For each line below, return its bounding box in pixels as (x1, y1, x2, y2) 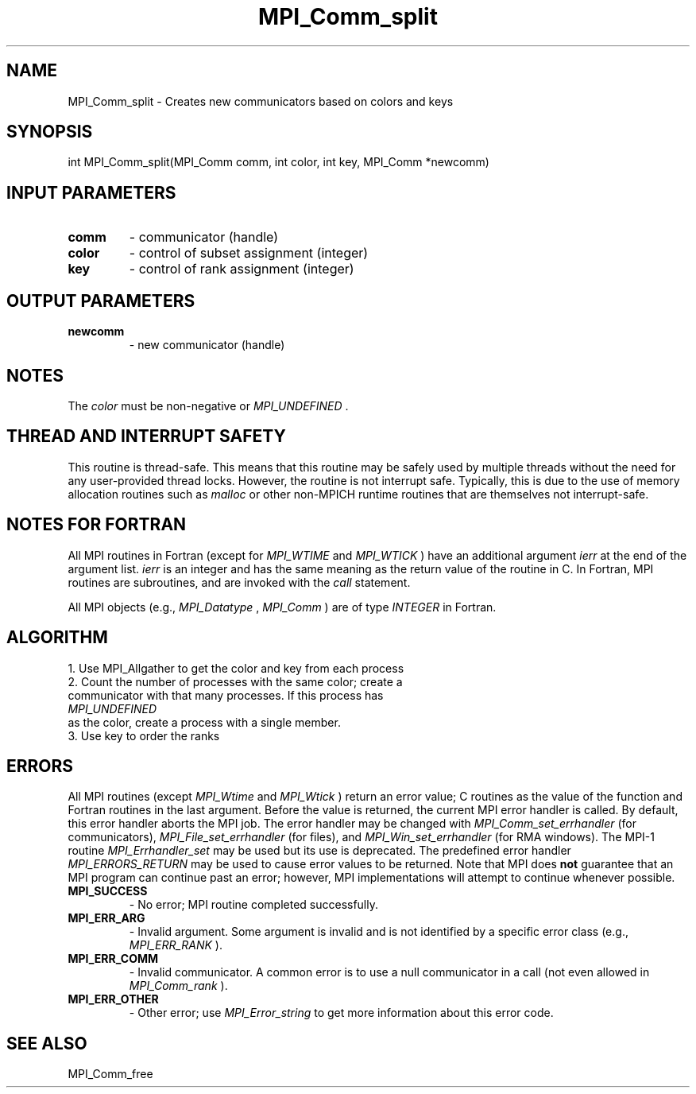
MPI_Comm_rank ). (129, 979, 228, 993)
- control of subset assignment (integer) (129, 245, 369, 262)
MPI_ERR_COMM (68, 952, 159, 966)
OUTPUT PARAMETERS (6, 290, 195, 311)
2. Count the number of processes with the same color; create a (68, 674, 403, 689)
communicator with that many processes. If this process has (68, 688, 384, 702)
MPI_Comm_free (68, 1067, 153, 1081)
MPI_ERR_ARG (68, 911, 145, 925)
